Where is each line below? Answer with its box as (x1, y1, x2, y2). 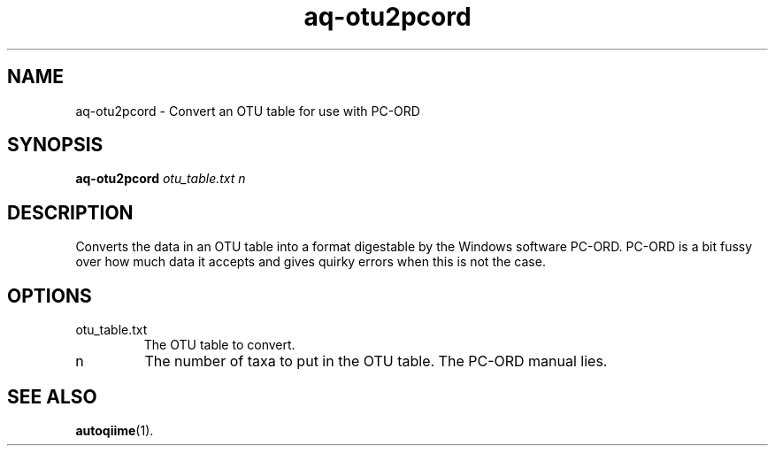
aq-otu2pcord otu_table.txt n (75, 171, 246, 187)
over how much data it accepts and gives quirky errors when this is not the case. (75, 254, 546, 270)
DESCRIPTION (7, 201, 134, 224)
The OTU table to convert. (143, 337, 295, 353)
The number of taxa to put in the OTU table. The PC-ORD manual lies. (144, 352, 608, 371)
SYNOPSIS (7, 134, 104, 157)
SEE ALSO (7, 385, 97, 408)
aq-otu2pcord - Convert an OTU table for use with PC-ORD (75, 103, 420, 119)
